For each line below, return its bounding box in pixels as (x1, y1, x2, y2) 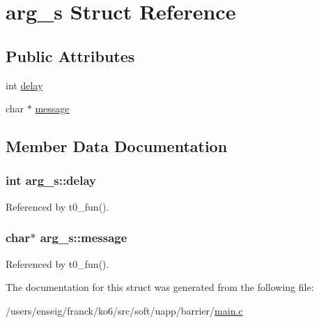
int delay (6, 77, 43, 92)
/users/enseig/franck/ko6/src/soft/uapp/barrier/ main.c (6, 303, 243, 317)
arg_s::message (40, 229, 127, 246)
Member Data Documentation (6, 135, 228, 157)
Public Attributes (6, 45, 135, 66)
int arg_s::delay (6, 172, 96, 189)
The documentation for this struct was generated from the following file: (6, 280, 314, 294)
